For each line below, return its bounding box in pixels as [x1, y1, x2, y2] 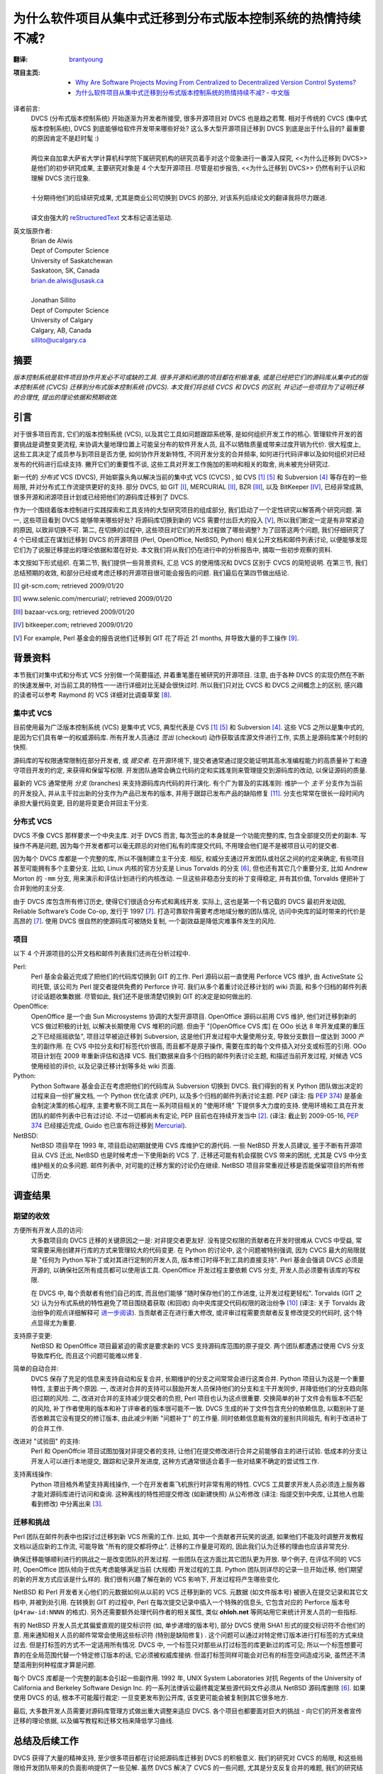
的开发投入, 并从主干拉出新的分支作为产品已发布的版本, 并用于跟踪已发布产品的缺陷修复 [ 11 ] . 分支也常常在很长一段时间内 [13, 788, 365, 798]
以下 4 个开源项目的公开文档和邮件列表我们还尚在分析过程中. [13, 949, 191, 958]
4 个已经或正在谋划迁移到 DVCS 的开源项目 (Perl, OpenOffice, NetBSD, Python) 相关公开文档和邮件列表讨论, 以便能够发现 [13, 536, 368, 544]
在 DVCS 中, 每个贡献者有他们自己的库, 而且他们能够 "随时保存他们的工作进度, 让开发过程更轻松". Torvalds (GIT [30, 1289, 355, 1297]
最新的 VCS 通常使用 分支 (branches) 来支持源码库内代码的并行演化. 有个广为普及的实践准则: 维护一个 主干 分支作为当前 [13, 779, 363, 788]
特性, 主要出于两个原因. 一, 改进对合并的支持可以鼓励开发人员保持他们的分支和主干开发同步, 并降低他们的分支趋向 [30, 1384, 362, 1393]
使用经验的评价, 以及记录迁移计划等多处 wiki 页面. [30, 1062, 176, 1070]
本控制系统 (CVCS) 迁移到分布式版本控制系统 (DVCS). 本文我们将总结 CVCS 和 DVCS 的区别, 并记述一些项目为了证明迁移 [13, 383, 365, 392]
